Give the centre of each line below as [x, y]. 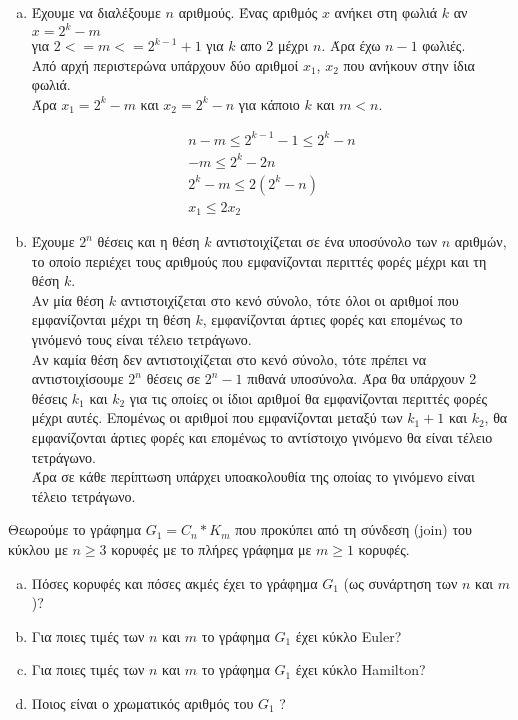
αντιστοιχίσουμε [77, 378]
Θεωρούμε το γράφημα [74, 529]
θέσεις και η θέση [148, 241]
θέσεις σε [173, 378]
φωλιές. [444, 45]
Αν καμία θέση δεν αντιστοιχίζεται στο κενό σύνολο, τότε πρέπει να [229, 358]
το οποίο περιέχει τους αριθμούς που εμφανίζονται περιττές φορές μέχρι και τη [259, 260]
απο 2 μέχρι [274, 45]
